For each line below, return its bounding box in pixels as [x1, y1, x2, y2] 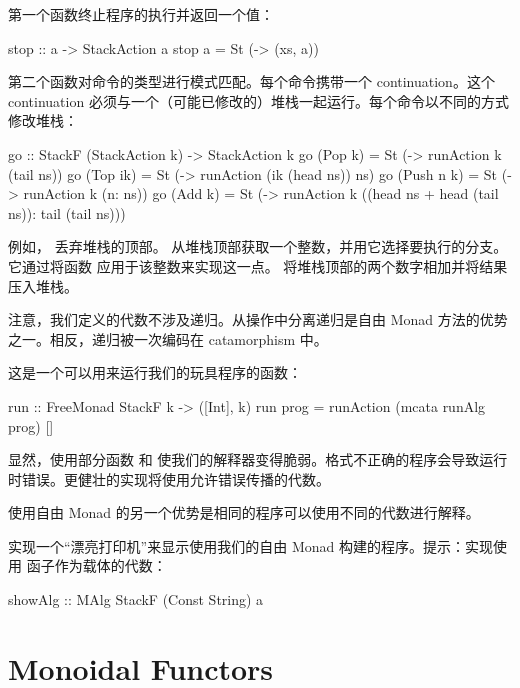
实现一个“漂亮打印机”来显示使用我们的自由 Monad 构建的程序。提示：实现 [8, 535, 493, 556]
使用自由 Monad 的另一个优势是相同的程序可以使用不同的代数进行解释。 [8, 502, 480, 523]
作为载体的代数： [54, 555, 167, 576]
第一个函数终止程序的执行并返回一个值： [8, 4, 274, 24]
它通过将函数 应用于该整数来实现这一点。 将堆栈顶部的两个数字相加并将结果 [8, 255, 508, 276]
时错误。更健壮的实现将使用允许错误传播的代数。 [8, 468, 330, 489]
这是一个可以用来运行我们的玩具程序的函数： [8, 362, 302, 383]
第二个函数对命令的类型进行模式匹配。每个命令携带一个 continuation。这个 [8, 71, 495, 92]
